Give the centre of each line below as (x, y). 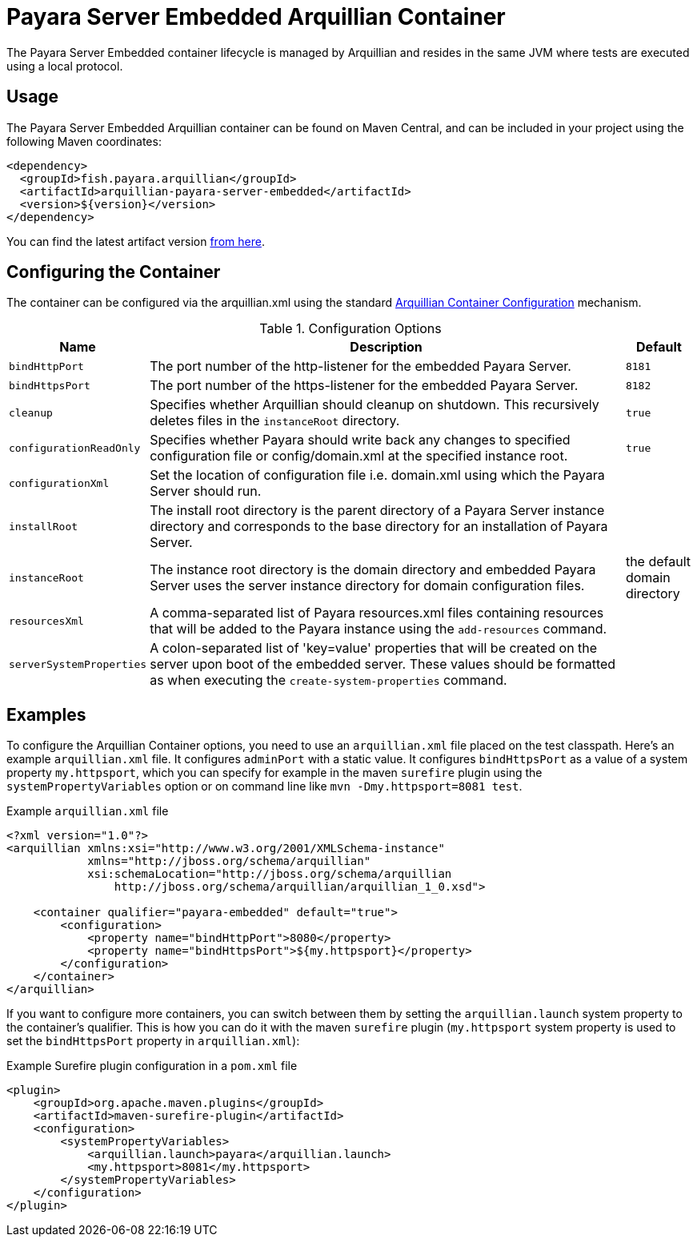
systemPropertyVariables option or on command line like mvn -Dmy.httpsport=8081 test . (264, 786)
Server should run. (206, 491)
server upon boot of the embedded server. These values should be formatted (383, 664)
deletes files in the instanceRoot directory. (275, 421)
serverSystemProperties (78, 664)
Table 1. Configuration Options (351, 329)
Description (386, 347)
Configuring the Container (114, 272)
